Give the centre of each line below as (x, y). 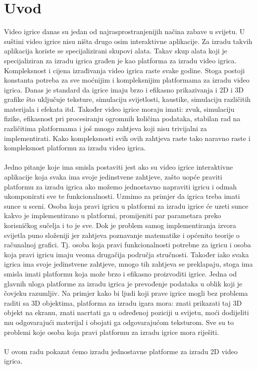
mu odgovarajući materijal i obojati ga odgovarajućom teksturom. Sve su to (119, 322)
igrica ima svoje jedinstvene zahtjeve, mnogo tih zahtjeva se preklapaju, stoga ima (128, 264)
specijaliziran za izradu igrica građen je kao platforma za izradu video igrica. (120, 60)
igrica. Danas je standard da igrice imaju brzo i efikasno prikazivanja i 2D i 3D (124, 89)
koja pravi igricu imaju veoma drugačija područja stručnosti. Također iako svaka (127, 254)
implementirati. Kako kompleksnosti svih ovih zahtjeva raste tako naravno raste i (127, 138)
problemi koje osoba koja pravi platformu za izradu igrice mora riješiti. (112, 332)
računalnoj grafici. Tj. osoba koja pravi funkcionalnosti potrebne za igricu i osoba (128, 245)
